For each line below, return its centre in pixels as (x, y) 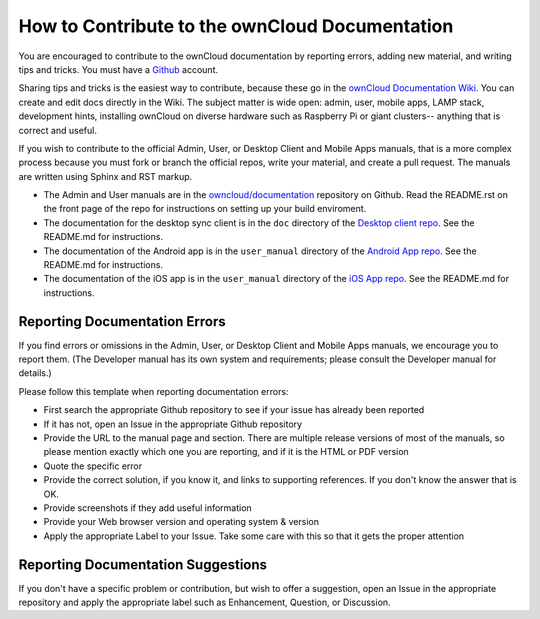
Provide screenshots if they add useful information (147, 508)
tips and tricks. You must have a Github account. (118, 69)
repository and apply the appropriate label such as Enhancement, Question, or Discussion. (204, 602)
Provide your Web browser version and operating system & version (181, 522)
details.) (35, 373)
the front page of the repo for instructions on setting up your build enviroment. (205, 209)
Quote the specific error (93, 466)
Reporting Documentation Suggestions (143, 564)
